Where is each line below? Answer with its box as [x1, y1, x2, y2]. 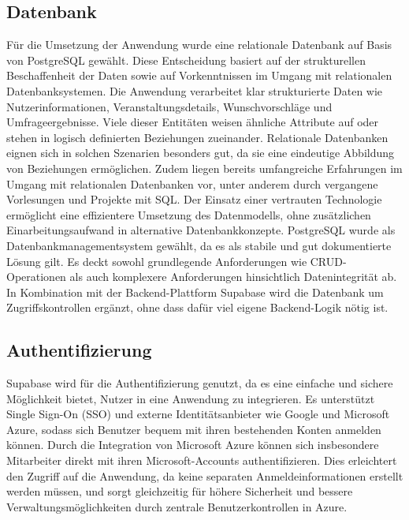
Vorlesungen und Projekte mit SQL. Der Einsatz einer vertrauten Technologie [6, 191, 382, 208]
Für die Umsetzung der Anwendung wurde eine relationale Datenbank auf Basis [6, 36, 392, 53]
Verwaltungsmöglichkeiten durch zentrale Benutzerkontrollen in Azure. [6, 498, 348, 514]
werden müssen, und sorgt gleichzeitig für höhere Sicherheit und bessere [6, 483, 353, 499]
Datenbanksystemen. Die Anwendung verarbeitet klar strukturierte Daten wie [6, 82, 383, 99]
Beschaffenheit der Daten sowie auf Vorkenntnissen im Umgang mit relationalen [6, 67, 392, 84]
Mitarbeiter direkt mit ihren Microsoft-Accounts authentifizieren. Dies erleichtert [6, 452, 397, 469]
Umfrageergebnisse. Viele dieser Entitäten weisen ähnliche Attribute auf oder [6, 114, 379, 130]
